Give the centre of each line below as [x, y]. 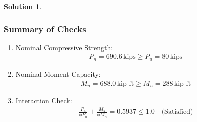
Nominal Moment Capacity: [58, 74]
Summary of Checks [45, 29]
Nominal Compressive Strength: [64, 47]
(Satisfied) [177, 112]
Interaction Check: [44, 100]
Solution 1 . [23, 6]
